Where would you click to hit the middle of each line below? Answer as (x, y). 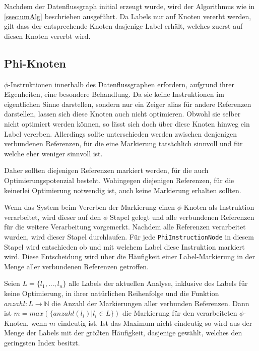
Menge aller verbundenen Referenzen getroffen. (76, 266)
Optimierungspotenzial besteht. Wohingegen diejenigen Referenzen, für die (119, 180)
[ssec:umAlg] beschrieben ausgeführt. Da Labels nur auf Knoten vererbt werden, (128, 16)
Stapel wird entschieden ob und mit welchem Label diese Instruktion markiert (124, 246)
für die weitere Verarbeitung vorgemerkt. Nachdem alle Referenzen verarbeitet (125, 227)
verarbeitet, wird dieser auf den (53, 217)
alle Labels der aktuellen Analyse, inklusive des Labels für (158, 283)
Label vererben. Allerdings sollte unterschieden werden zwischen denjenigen (120, 133)
